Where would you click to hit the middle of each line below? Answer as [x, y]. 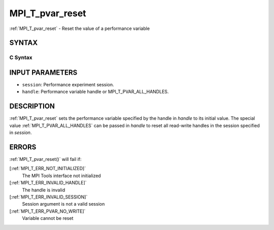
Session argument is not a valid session [63, 204]
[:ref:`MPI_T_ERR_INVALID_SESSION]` [48, 197]
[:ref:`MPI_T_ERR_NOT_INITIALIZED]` [48, 169]
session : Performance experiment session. [68, 85]
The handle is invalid [44, 190]
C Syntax [21, 57]
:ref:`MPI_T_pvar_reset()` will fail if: [45, 159]
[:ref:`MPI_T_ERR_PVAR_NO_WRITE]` [47, 211]
